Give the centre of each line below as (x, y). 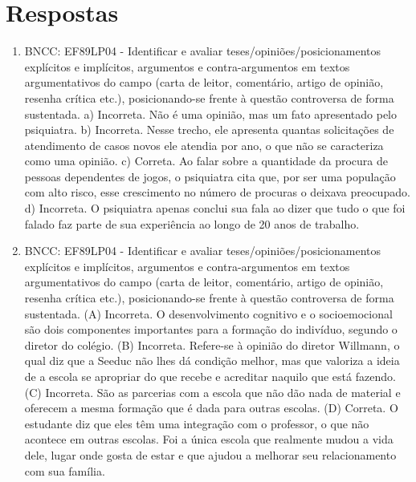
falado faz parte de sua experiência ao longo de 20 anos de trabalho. (192, 223)
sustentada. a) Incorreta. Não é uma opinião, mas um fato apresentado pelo (210, 113)
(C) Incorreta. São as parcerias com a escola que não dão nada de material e (212, 392)
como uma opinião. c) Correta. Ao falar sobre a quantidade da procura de (206, 161)
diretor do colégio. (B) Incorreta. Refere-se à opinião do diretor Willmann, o (212, 344)
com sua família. (65, 470)
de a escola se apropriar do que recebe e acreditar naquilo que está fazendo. (210, 376)
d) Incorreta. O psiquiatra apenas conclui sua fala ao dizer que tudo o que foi (215, 208)
